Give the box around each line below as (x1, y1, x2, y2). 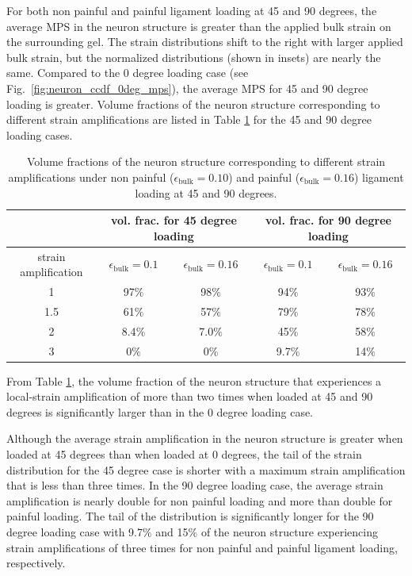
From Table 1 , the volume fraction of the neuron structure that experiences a (6, 372, 382, 389)
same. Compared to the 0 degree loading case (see (6, 64, 249, 81)
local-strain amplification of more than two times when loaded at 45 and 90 (6, 388, 373, 405)
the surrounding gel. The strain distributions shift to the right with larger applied (6, 33, 403, 50)
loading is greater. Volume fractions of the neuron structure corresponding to (6, 95, 380, 112)
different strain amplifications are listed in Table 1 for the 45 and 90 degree (6, 111, 372, 128)
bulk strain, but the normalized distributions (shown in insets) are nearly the (6, 48, 381, 65)
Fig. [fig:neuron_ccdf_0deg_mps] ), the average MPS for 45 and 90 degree (6, 79, 368, 96)
